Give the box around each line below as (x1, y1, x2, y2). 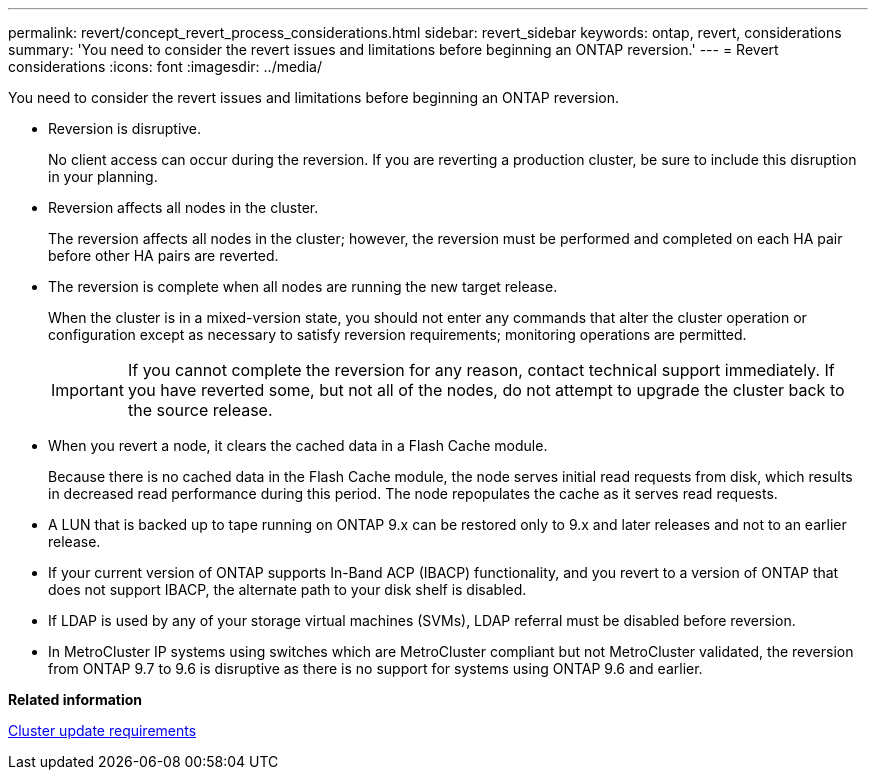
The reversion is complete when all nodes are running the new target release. (48, 278, 558, 295)
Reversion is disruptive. (48, 120, 202, 137)
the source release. (127, 400, 273, 420)
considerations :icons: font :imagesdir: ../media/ (8, 58, 322, 75)
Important (51, 380, 124, 400)
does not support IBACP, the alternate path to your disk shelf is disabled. (48, 581, 527, 598)
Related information (8, 691, 143, 708)
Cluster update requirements (8, 722, 197, 739)
